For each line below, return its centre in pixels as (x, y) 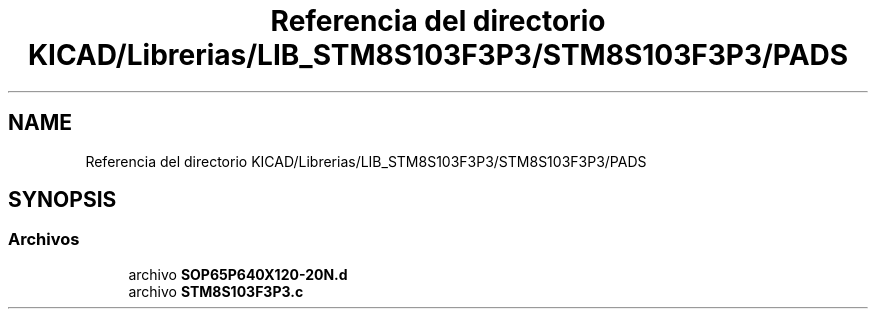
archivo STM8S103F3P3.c (216, 291)
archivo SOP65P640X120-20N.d (238, 274)
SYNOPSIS (62, 200)
